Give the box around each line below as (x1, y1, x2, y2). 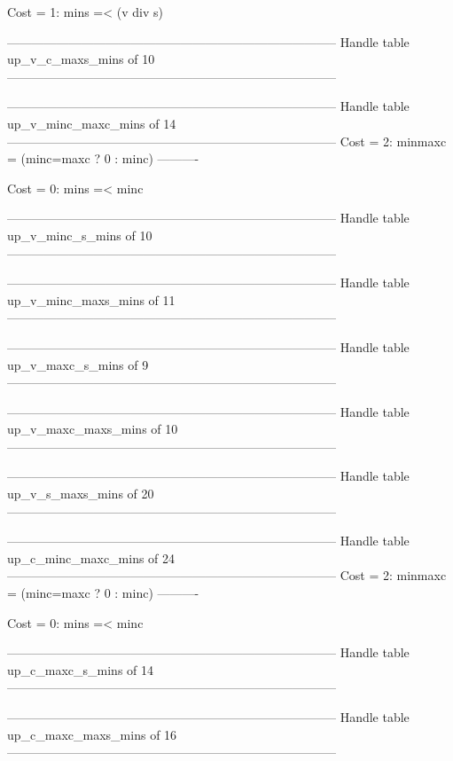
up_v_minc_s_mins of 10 (7, 225, 152, 244)
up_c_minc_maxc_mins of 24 (7, 548, 176, 567)
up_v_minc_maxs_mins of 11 (7, 290, 176, 309)
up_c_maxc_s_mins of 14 (7, 660, 154, 679)
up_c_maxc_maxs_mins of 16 (7, 725, 177, 743)
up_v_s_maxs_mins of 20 (7, 484, 154, 503)
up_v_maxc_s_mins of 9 (7, 355, 149, 373)
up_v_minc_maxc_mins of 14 (7, 114, 176, 132)
